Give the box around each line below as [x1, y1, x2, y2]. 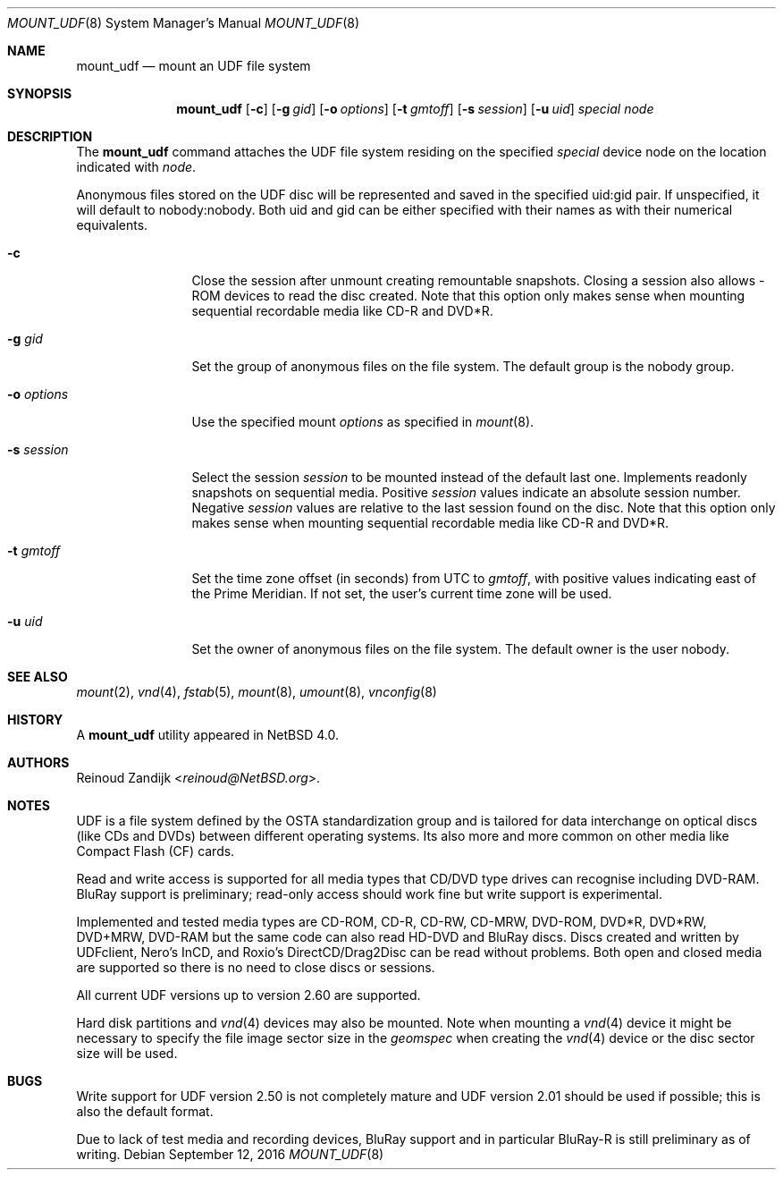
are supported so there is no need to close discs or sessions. [76, 960, 435, 975]
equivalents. [76, 217, 148, 233]
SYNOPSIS [7, 86, 72, 101]
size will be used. [76, 1046, 178, 1061]
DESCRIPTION [7, 129, 93, 144]
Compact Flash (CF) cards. [76, 843, 235, 859]
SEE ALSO [7, 669, 68, 684]
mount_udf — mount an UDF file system [76, 58, 311, 73]
